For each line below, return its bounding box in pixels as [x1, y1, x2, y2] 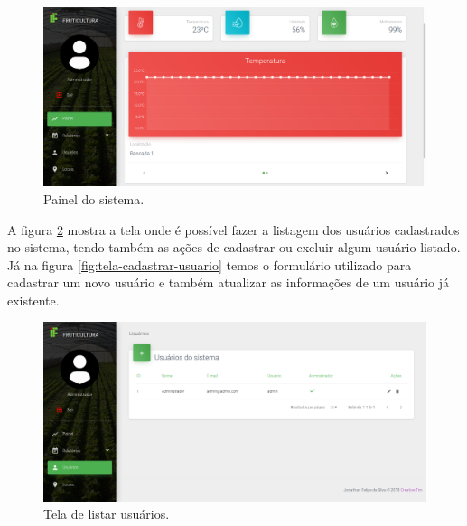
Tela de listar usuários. [43, 504, 170, 523]
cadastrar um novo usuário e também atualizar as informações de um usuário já [7, 273, 450, 292]
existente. [7, 290, 60, 309]
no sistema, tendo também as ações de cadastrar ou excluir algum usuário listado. [7, 238, 461, 257]
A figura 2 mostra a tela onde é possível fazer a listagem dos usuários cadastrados [7, 220, 460, 239]
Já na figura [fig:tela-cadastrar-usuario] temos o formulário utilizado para [7, 255, 412, 274]
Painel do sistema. [43, 189, 145, 208]
